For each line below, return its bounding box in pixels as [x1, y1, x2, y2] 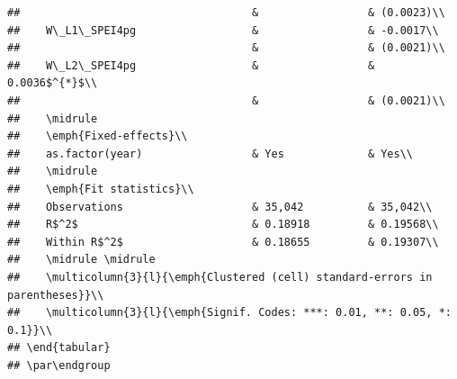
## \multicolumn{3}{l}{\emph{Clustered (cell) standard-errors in [7, 270, 433, 284]
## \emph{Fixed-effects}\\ [7, 130, 188, 143]
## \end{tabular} [7, 341, 111, 355]
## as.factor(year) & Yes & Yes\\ [7, 147, 414, 160]
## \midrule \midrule [7, 253, 156, 266]
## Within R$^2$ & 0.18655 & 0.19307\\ [7, 235, 439, 248]
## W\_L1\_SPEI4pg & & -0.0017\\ [7, 23, 439, 37]
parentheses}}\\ [7, 288, 104, 302]
